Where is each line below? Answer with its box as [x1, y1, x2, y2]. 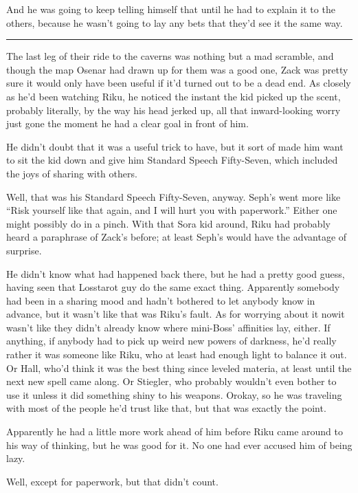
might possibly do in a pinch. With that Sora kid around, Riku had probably [6, 216, 331, 230]
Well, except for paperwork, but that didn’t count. [6, 474, 219, 488]
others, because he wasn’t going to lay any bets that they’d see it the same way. [6, 15, 343, 30]
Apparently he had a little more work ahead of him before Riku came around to [6, 424, 344, 439]
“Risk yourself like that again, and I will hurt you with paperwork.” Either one [6, 203, 337, 217]
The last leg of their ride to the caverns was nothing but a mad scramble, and [6, 49, 334, 63]
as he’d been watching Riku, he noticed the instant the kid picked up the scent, [6, 89, 341, 103]
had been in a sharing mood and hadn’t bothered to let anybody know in [6, 293, 315, 307]
